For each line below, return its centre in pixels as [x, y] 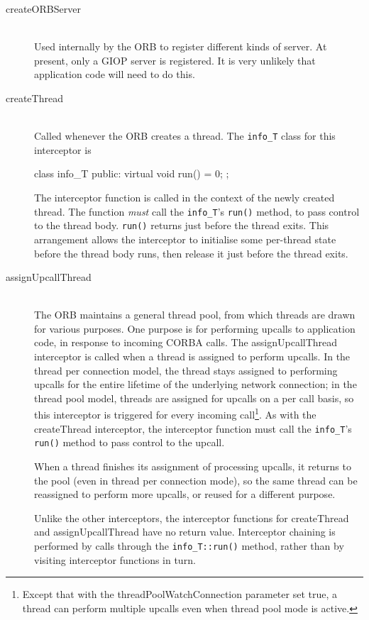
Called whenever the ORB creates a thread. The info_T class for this [185, 136]
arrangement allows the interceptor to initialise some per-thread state [185, 239]
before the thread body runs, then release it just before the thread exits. [191, 253]
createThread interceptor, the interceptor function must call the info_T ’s [193, 428]
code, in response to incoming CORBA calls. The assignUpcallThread [186, 342]
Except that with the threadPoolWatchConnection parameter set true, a [180, 594]
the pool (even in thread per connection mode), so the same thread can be [196, 480]
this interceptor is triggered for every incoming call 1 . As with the [175, 414]
